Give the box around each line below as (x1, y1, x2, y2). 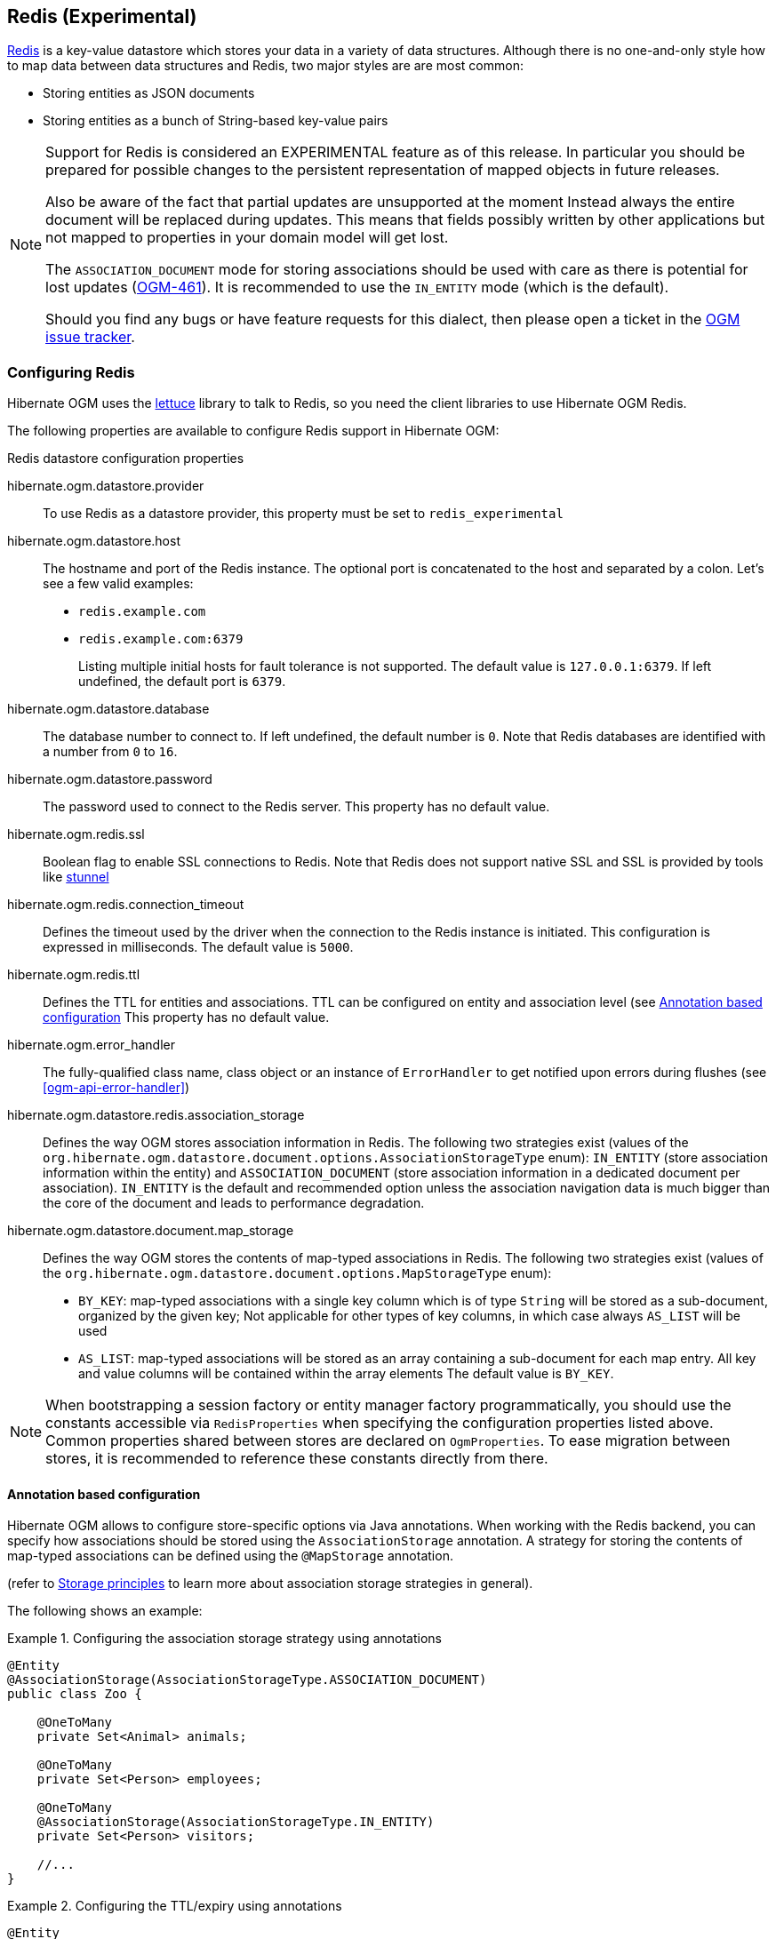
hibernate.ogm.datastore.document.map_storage (7, 1223, 294, 1239)
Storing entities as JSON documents (43, 85, 255, 101)
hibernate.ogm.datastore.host (7, 533, 180, 549)
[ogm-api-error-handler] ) (43, 1080, 190, 1096)
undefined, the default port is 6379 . (78, 674, 286, 690)
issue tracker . (45, 328, 135, 347)
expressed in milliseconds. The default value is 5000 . (43, 939, 354, 955)
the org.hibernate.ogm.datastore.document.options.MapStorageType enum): (43, 1265, 552, 1281)
